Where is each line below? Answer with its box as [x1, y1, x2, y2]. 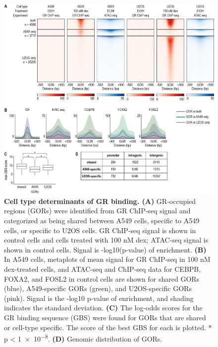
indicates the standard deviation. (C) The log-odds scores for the [4, 302, 203, 313]
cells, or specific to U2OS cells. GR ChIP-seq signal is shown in [4, 225, 196, 235]
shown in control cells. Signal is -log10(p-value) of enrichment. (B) [4, 244, 207, 254]
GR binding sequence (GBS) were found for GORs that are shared [4, 312, 206, 322]
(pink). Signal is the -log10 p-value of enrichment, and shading [4, 293, 194, 303]
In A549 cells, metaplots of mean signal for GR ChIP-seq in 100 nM [4, 254, 211, 264]
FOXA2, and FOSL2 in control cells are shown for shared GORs [4, 273, 200, 284]
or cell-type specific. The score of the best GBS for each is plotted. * [4, 322, 212, 332]
